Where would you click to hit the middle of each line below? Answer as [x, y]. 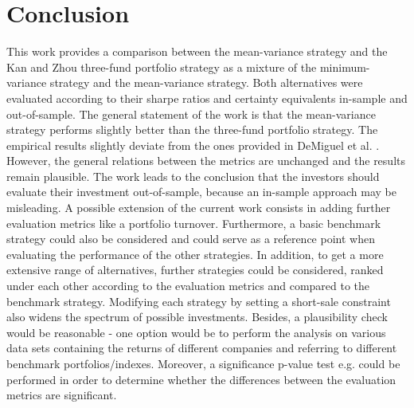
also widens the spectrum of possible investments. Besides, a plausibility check [197, 317]
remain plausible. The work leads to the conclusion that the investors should [193, 176]
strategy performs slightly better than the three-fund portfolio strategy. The [192, 129]
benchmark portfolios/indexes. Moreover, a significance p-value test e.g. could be [203, 363]
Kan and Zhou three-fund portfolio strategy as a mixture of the [162, 67]
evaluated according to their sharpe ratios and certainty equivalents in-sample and [207, 98]
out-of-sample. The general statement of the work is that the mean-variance [191, 114]
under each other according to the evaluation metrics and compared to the [188, 286]
